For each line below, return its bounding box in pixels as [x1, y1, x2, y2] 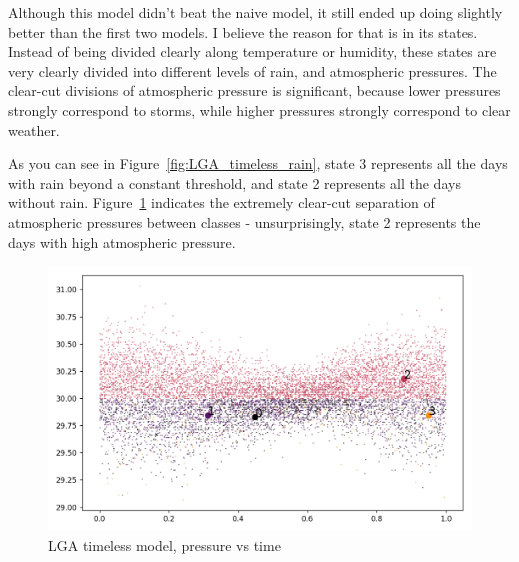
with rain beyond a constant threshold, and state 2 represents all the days [8, 172, 461, 193]
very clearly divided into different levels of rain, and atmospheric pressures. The [8, 60, 497, 81]
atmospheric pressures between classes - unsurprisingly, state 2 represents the [8, 211, 481, 232]
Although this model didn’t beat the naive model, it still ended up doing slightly [8, 2, 503, 22]
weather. [8, 119, 60, 140]
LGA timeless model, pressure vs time [48, 534, 281, 555]
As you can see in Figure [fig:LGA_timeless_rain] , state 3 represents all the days [8, 153, 508, 174]
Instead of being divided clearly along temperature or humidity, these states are [8, 41, 497, 62]
